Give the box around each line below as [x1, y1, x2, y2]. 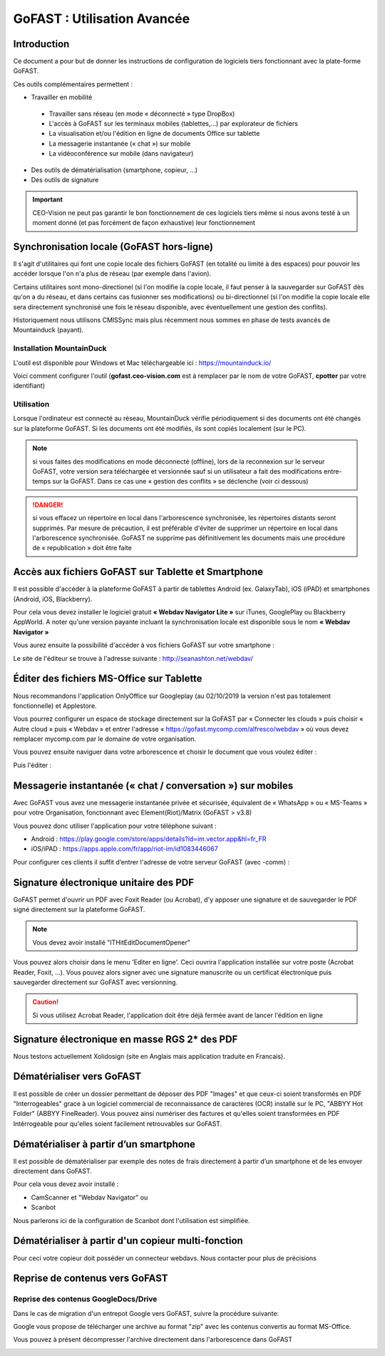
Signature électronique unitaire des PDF [13, 876, 195, 889]
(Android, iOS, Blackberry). [13, 594, 93, 603]
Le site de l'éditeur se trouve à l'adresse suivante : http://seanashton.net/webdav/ [13, 654, 253, 662]
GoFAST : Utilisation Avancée [13, 11, 190, 26]
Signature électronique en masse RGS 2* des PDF [13, 1033, 238, 1045]
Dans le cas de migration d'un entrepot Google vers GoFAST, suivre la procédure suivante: [13, 1309, 279, 1317]
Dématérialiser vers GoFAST [13, 1070, 142, 1082]
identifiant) [13, 382, 46, 390]
